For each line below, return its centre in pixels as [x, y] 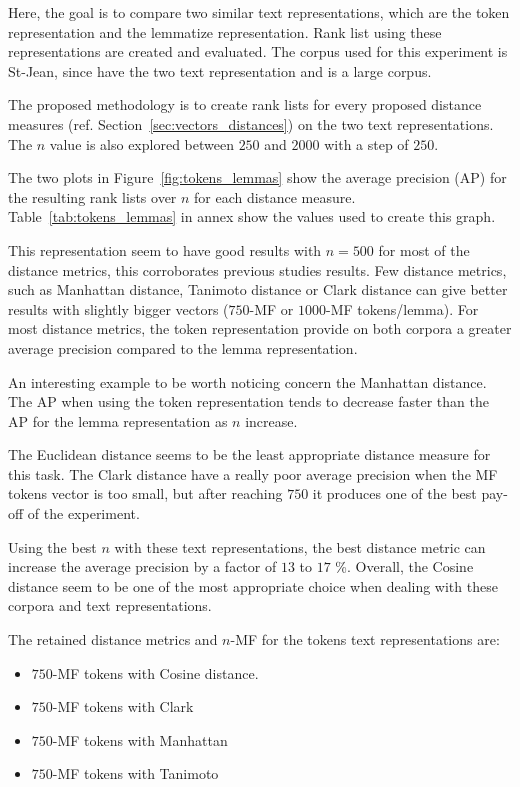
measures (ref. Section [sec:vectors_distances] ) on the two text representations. [251, 123]
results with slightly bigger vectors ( [118, 308]
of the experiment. [83, 513]
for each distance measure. [275, 196]
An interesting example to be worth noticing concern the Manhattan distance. [247, 381]
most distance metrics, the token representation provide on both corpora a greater [260, 328]
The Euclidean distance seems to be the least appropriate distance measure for [249, 454]
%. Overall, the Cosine [404, 566]
